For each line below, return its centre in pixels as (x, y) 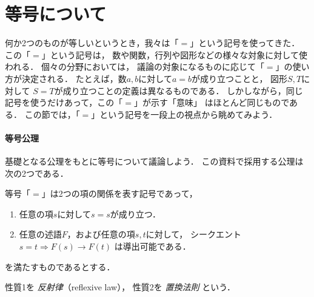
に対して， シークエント (193, 234)
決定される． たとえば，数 (74, 78)
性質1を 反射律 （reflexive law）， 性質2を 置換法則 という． (120, 287)
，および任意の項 (101, 234)
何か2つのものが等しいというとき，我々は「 (92, 43)
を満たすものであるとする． (60, 266)
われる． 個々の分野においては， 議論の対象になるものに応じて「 (135, 67)
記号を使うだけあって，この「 (64, 102)
